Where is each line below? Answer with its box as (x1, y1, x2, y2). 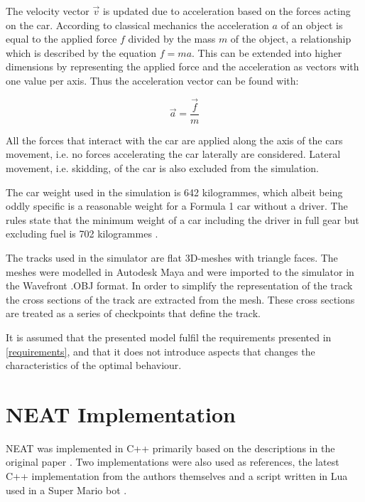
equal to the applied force (6, 31, 117, 46)
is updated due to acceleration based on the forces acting (102, 4, 351, 18)
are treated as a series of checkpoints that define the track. (6, 306, 261, 321)
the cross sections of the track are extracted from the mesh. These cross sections (6, 292, 355, 306)
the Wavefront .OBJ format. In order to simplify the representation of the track (6, 278, 353, 293)
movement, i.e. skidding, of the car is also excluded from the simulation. (6, 161, 319, 176)
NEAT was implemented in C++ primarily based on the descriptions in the (6, 440, 335, 455)
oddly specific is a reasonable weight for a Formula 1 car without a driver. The (6, 198, 348, 213)
